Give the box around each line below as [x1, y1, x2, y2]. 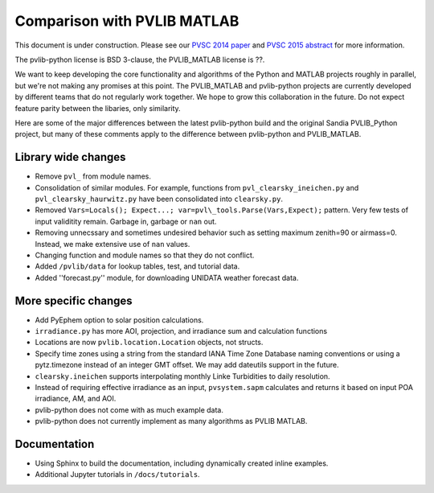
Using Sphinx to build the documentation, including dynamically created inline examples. [35, 458, 329, 468]
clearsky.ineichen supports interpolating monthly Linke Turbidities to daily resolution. [35, 371, 330, 381]
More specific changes [14, 294, 133, 307]
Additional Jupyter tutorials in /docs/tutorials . [35, 470, 200, 479]
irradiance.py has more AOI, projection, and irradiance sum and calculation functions [35, 327, 328, 335]
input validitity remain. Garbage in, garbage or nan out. [35, 216, 217, 226]
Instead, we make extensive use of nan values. [35, 239, 190, 249]
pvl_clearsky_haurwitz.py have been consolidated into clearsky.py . [35, 194, 283, 203]
